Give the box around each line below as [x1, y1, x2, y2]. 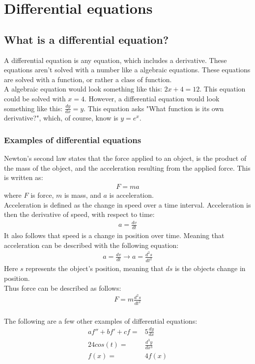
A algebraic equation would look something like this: [4, 84, 162, 94]
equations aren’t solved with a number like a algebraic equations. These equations [4, 64, 251, 75]
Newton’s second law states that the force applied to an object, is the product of [4, 153, 247, 163]
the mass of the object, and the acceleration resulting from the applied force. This [4, 162, 251, 173]
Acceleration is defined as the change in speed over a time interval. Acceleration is [4, 199, 251, 210]
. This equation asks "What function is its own [84, 103, 224, 113]
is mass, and [64, 190, 101, 200]
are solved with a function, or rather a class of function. [4, 74, 172, 84]
